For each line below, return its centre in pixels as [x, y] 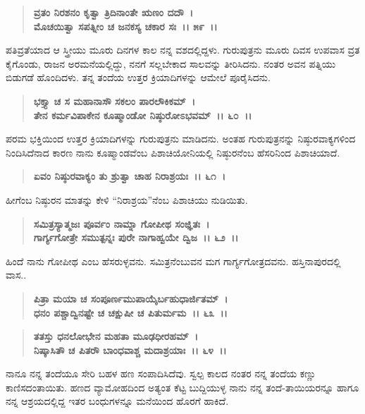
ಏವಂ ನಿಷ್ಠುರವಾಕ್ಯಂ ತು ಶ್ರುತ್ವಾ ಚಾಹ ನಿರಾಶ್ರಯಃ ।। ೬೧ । [130, 176]
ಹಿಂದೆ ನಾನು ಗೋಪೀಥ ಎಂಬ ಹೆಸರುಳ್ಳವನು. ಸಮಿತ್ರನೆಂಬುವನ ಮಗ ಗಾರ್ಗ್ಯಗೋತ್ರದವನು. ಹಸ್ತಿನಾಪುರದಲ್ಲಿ [173, 261]
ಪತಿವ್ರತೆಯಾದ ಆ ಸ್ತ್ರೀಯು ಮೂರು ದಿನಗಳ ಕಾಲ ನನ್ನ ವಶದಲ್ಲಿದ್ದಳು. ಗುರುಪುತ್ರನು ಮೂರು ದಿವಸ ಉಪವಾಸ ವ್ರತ [183, 50]
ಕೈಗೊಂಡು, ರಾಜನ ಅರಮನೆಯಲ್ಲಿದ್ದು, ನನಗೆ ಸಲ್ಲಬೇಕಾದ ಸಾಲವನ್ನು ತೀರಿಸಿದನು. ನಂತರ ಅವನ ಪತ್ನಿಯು [171, 63]
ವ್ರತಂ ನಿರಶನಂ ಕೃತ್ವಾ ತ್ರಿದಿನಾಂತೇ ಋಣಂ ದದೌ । [113, 12]
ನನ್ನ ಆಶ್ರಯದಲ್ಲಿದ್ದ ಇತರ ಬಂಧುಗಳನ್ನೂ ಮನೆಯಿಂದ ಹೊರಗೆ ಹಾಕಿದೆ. [117, 401]
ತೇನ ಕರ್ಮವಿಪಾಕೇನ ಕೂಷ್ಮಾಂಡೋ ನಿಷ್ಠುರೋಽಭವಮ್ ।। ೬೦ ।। [143, 115]
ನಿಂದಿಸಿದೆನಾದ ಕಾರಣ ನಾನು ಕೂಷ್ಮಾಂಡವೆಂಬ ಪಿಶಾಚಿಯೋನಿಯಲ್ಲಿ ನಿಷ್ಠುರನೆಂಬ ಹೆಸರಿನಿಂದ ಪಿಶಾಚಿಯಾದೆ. [173, 152]
